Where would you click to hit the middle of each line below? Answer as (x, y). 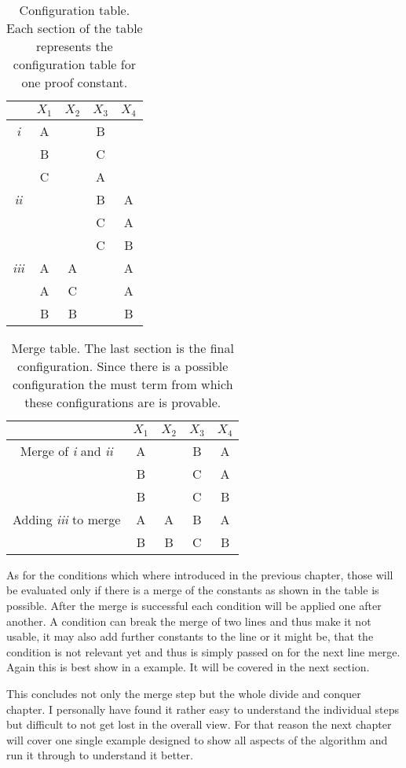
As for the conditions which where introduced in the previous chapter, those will (200, 574)
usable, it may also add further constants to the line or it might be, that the (190, 636)
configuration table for (74, 64)
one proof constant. (75, 82)
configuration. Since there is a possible (123, 366)
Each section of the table (75, 28)
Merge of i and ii (66, 450)
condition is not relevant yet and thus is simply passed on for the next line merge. (203, 651)
